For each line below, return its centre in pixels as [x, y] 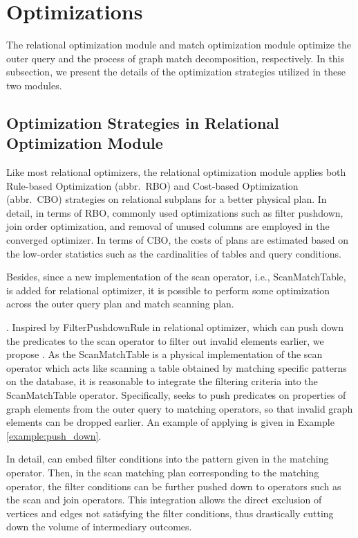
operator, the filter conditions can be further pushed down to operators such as [174, 486]
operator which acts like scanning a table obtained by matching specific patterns [177, 367]
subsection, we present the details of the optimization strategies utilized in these [176, 72]
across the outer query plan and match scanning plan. [120, 304]
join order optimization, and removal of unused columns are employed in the [168, 226]
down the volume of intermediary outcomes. [99, 527]
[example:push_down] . [54, 435]
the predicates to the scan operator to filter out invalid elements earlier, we [165, 340]
